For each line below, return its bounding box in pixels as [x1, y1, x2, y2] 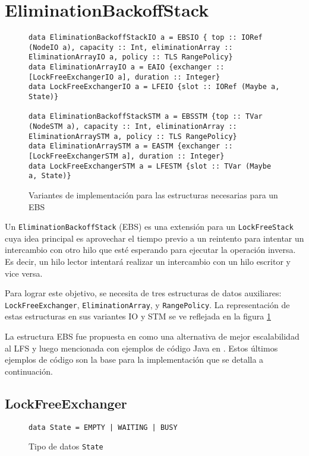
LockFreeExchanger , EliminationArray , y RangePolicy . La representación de [5, 298, 290, 311]
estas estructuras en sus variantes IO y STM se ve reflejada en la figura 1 [5, 310, 271, 322]
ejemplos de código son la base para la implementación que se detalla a [5, 353, 264, 366]
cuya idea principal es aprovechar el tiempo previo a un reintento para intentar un [5, 232, 304, 244]
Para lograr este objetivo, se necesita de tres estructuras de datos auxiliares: [5, 287, 282, 299]
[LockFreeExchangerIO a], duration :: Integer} [29, 72, 220, 81]
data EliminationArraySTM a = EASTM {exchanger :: [29, 142, 233, 151]
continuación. [5, 365, 53, 377]
